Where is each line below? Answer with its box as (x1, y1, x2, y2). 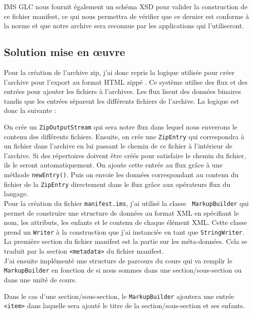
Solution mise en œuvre (4, 44, 126, 59)
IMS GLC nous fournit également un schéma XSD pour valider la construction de (4, 1, 248, 11)
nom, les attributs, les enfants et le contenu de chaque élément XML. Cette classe (4, 217, 247, 227)
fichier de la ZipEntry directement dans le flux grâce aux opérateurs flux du (4, 179, 231, 189)
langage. (4, 188, 28, 199)
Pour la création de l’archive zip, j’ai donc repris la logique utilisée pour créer (4, 67, 235, 77)
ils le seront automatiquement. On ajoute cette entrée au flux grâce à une (4, 160, 223, 170)
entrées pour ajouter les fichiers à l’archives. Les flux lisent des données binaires (4, 86, 241, 96)
